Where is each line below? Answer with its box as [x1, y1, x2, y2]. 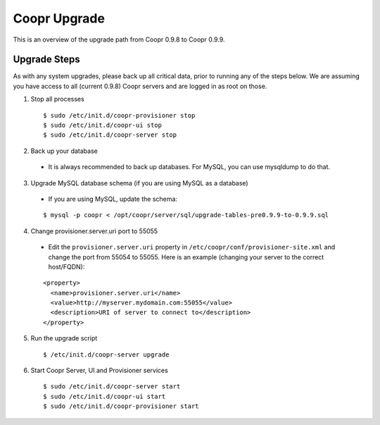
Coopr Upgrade [13, 11, 106, 26]
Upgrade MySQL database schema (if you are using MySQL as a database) [30, 178, 249, 187]
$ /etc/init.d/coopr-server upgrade [43, 350, 170, 359]
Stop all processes [30, 95, 84, 104]
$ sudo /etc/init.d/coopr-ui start [43, 392, 166, 400]
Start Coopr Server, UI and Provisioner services [30, 367, 168, 375]
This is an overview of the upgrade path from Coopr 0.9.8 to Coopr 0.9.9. [13, 35, 225, 44]
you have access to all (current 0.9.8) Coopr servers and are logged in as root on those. [13, 82, 267, 90]
